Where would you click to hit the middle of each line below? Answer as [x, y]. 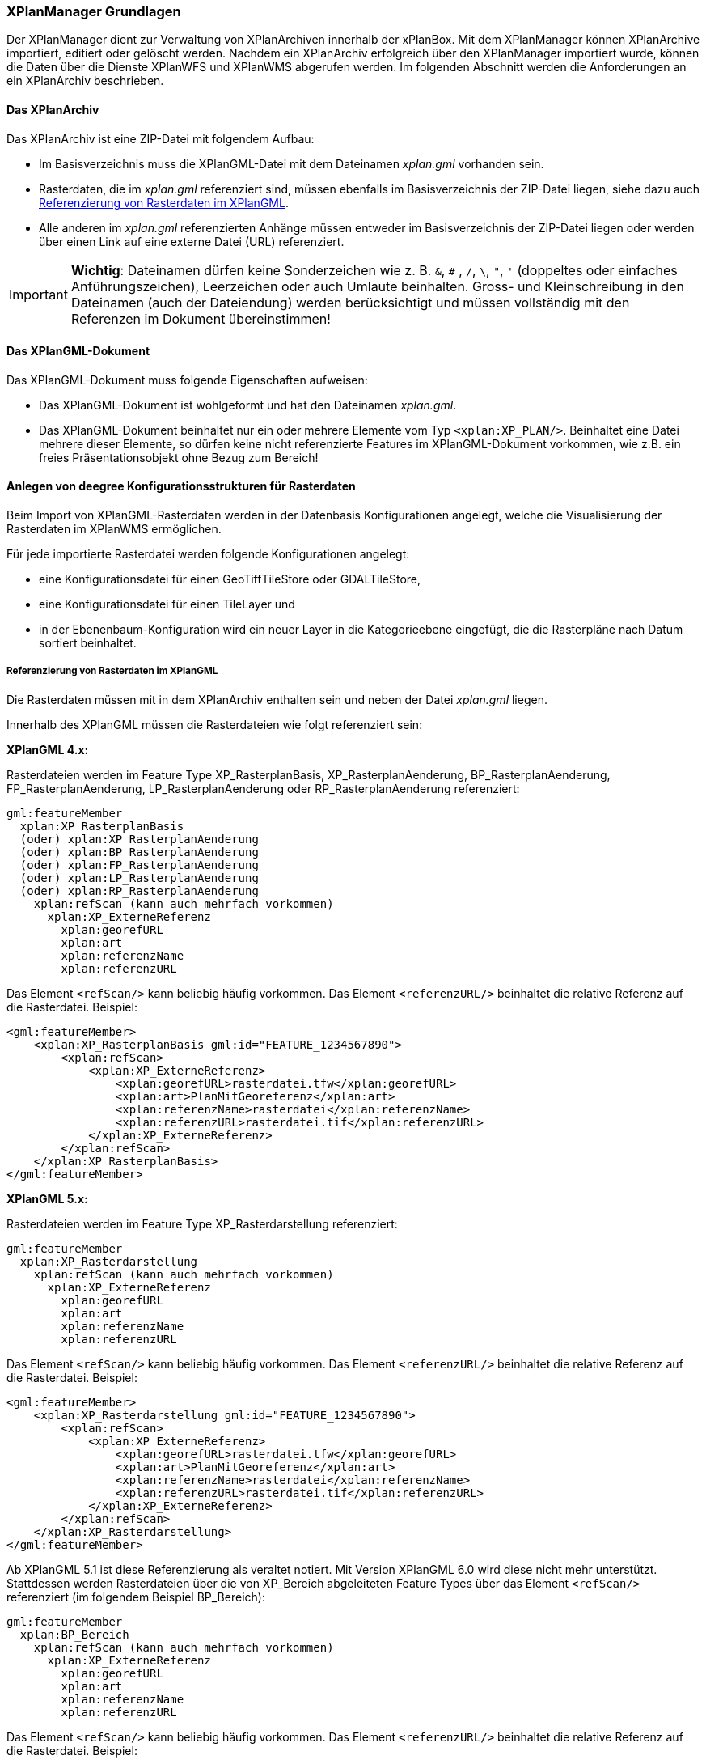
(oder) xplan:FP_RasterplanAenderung [139, 865]
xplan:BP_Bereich [74, 1634]
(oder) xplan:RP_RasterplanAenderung [139, 890]
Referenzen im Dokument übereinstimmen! [201, 318]
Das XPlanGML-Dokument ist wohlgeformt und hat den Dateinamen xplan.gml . [248, 405]
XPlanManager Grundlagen [94, 11]
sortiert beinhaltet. [88, 643]
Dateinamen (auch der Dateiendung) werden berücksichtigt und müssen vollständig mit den [350, 302]
